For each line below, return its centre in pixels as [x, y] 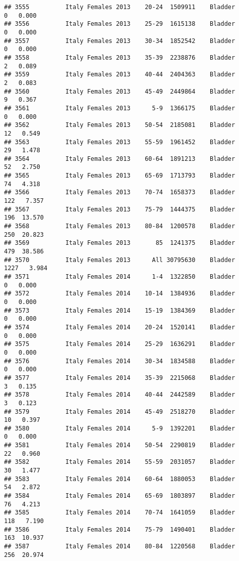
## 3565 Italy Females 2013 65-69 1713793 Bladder [120, 176]
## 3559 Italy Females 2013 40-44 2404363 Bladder [120, 75]
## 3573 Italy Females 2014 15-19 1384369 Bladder [120, 310]
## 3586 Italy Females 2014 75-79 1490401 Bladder [120, 529]
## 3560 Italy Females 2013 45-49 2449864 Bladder [120, 91]
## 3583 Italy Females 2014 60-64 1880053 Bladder [120, 479]
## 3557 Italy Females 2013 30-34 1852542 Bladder [120, 41]
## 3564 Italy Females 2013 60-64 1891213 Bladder [120, 159]
